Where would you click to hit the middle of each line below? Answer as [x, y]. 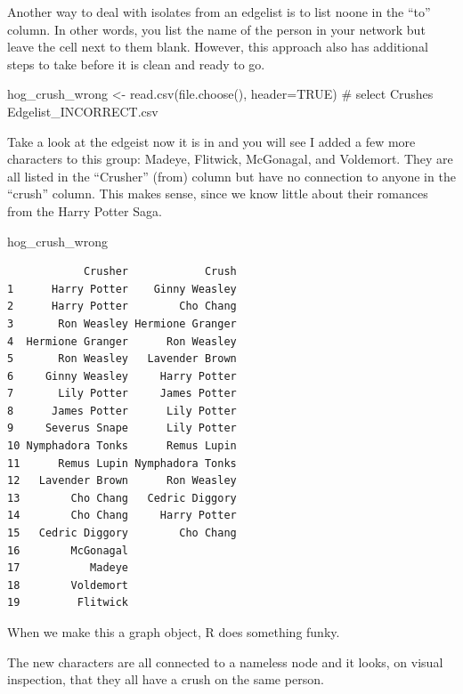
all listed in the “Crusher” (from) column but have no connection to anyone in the [231, 176]
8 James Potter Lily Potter [122, 411]
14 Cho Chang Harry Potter [122, 516]
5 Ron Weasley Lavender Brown [122, 359]
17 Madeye [68, 568]
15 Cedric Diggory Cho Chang [122, 533]
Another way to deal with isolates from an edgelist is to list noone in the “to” [219, 12]
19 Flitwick [68, 603]
